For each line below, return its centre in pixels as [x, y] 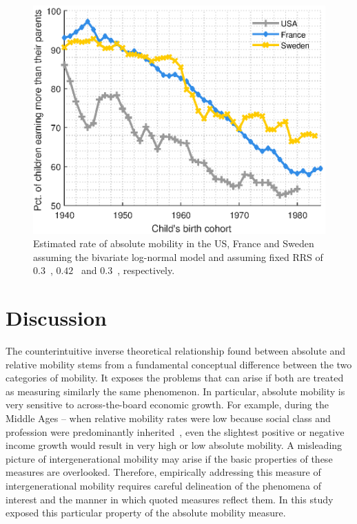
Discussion [56, 318]
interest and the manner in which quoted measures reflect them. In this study [170, 499]
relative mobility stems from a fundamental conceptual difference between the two [179, 364]
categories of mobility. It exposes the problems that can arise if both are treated [175, 378]
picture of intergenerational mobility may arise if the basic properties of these [169, 458]
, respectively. [146, 270]
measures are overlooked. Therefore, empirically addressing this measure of [163, 472]
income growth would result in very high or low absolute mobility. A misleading [174, 445]
